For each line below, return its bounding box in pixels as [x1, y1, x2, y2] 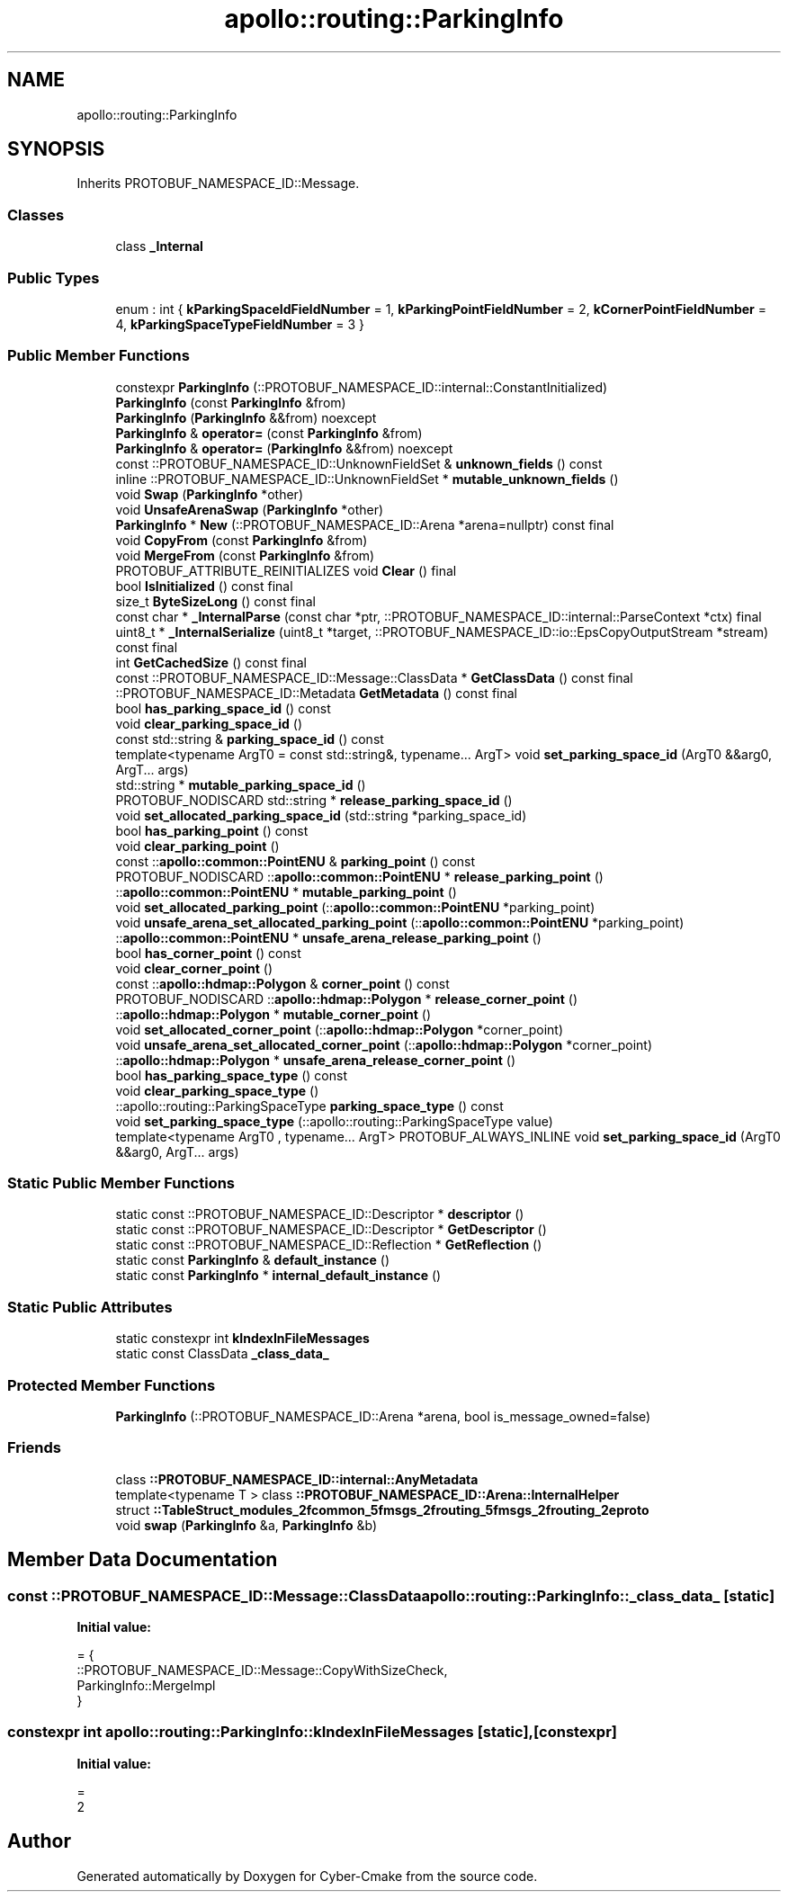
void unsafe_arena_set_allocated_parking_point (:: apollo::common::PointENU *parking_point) [115, 914, 685, 930]
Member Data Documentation [7, 1548, 278, 1572]
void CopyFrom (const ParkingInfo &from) [115, 532, 368, 548]
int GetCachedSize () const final [115, 654, 307, 670]
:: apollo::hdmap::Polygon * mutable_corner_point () [115, 1006, 432, 1022]
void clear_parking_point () [115, 838, 280, 854]
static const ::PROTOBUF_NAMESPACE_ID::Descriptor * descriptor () [115, 1206, 524, 1223]
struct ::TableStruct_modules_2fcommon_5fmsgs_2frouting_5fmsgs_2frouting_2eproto [115, 1501, 649, 1518]
